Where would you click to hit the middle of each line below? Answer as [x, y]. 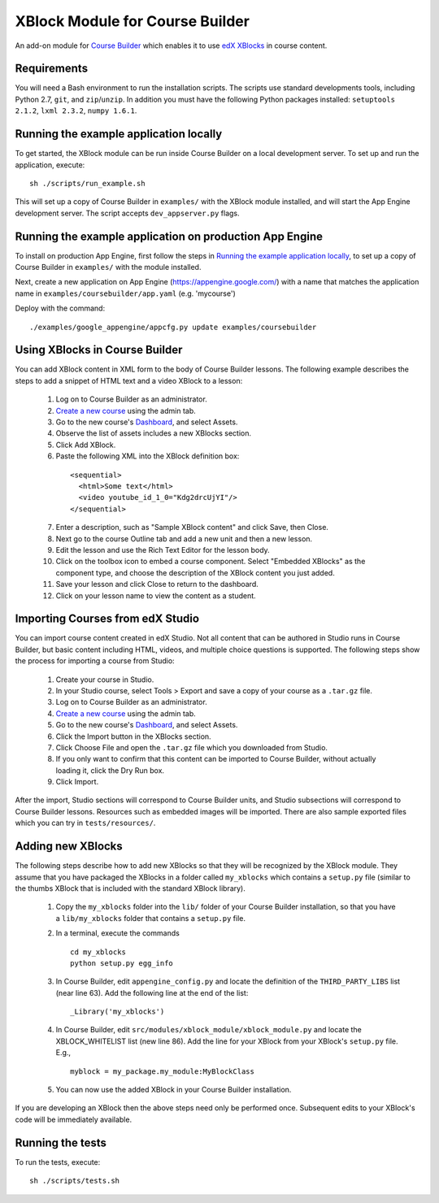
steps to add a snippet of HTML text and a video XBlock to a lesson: [129, 380]
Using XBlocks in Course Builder [99, 350]
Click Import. [77, 782]
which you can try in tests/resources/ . [85, 823]
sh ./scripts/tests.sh [75, 1181]
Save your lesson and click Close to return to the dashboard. [157, 584]
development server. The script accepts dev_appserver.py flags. [127, 213]
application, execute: [50, 165]
